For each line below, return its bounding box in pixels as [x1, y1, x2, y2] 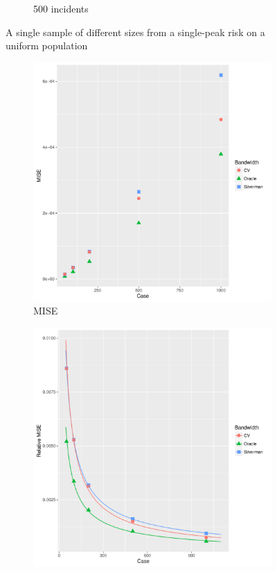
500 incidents [33, 1, 89, 15]
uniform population [6, 38, 88, 53]
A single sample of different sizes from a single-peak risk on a [6, 24, 265, 39]
